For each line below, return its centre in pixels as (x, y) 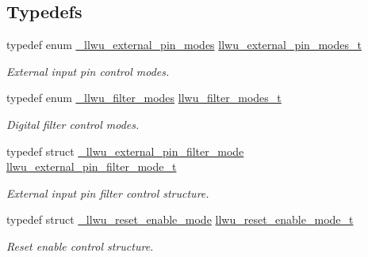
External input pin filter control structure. (108, 193)
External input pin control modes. (88, 71)
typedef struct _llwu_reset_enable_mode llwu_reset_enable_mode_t (180, 219)
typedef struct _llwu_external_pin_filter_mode (125, 151)
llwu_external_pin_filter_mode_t (92, 166)
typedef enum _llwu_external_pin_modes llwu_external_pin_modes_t (184, 45)
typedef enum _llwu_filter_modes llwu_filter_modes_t (144, 98)
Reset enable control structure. (80, 246)
